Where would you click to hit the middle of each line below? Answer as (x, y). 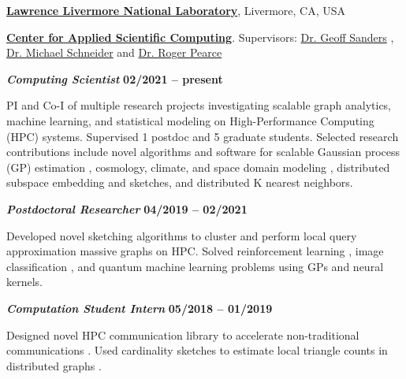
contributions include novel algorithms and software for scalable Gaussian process (203, 152)
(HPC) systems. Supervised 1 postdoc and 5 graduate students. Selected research (203, 136)
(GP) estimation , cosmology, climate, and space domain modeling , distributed (198, 167)
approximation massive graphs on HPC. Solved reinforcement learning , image (195, 251)
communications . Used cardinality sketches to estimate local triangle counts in (197, 350)
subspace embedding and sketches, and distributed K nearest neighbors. (180, 182)
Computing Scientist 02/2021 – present (115, 78)
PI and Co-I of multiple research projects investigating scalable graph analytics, (199, 105)
